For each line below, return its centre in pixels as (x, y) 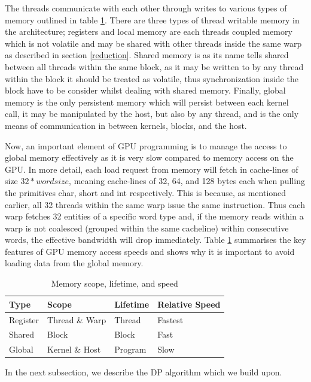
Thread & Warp (77, 319)
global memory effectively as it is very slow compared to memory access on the (149, 157)
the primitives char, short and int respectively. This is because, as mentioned (146, 192)
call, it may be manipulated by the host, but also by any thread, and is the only (152, 114)
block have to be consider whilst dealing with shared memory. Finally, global (145, 90)
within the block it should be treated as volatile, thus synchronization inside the (152, 78)
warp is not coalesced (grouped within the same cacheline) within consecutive (147, 228)
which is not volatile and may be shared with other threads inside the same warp (153, 43)
